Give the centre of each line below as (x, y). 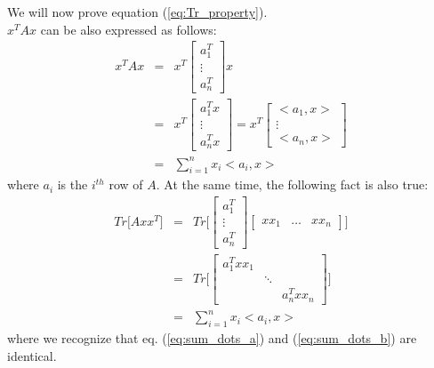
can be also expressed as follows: (129, 29)
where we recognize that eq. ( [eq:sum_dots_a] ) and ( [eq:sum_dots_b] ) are (212, 338)
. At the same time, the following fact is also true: (292, 184)
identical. (32, 355)
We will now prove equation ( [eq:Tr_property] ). (137, 12)
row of (126, 184)
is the (72, 184)
